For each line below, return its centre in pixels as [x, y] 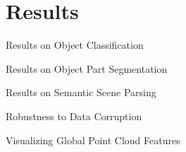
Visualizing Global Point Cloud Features [93, 140]
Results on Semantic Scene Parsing [81, 92]
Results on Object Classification [75, 45]
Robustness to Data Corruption [74, 116]
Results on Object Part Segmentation [87, 68]
